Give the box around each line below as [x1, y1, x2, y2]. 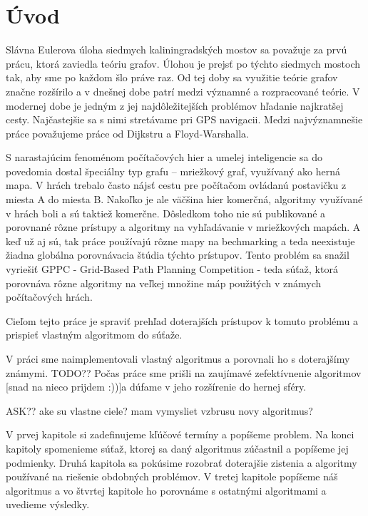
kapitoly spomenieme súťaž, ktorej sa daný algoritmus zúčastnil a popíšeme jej [6, 440, 349, 455]
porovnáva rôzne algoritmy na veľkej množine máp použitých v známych [6, 275, 322, 290]
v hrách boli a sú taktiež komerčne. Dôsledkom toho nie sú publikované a [6, 205, 326, 220]
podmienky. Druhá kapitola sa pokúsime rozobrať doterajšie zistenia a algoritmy [6, 455, 357, 470]
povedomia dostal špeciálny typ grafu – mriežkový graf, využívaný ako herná [6, 163, 340, 178]
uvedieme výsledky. [6, 497, 90, 512]
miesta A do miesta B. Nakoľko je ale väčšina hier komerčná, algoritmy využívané [6, 192, 363, 207]
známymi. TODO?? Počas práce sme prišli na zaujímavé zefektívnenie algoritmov [6, 365, 362, 380]
